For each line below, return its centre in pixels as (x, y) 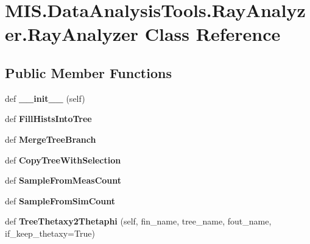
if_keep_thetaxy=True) (50, 233)
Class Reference (213, 34)
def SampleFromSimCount (60, 200)
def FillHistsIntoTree (48, 119)
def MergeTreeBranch (51, 139)
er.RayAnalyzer (72, 34)
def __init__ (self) (45, 98)
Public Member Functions (88, 72)
